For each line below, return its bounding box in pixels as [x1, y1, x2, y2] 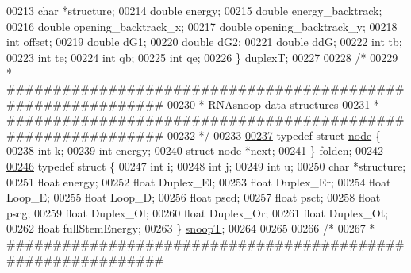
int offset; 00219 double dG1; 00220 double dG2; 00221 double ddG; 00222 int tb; [6, 33, 402, 50]
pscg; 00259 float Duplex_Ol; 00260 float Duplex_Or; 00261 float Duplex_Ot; [6, 204, 389, 221]
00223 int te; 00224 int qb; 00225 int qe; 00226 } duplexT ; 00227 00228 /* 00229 [6, 48, 398, 65]
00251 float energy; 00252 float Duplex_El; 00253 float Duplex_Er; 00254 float [6, 173, 391, 190]
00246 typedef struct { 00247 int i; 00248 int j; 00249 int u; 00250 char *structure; [6, 157, 406, 174]
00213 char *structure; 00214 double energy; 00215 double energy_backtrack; [6, 2, 382, 18]
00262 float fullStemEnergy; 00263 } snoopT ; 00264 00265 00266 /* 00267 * [6, 220, 375, 236]
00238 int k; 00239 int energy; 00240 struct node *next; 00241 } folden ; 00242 [6, 142, 384, 159]
